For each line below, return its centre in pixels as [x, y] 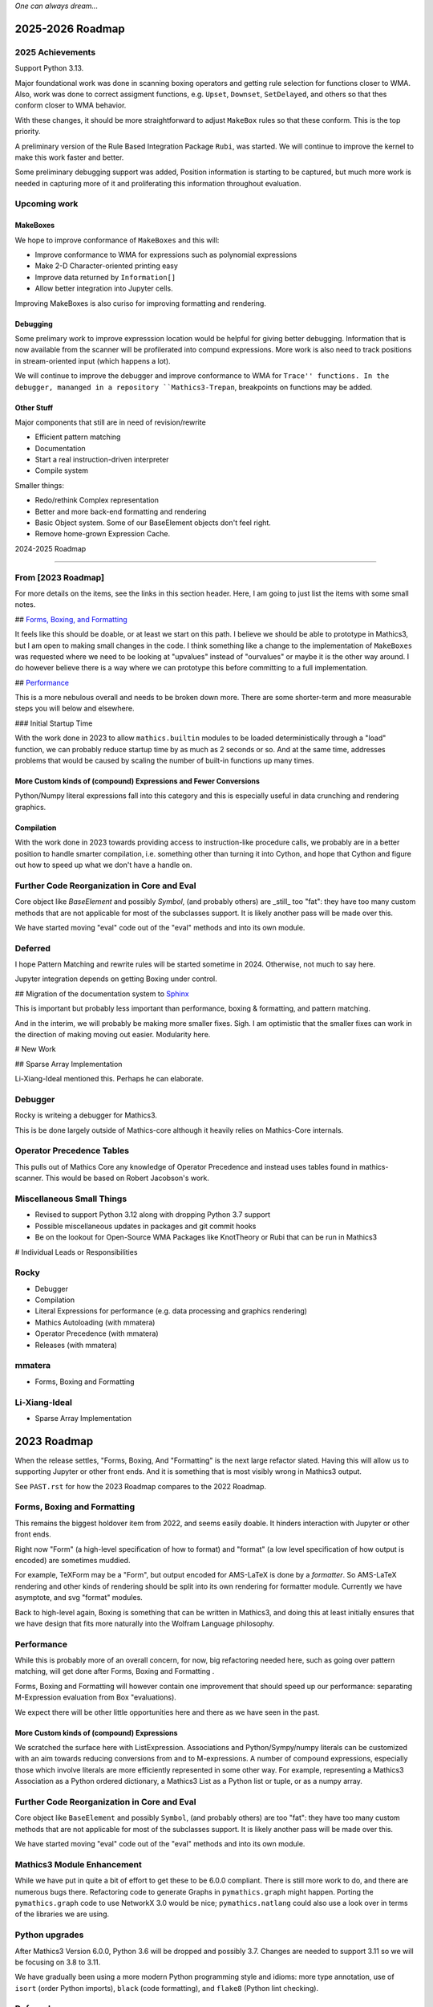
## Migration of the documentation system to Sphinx [102, 993]
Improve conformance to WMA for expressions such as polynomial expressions [166, 255]
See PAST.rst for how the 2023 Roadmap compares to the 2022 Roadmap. [141, 1486]
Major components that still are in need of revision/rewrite [110, 422]
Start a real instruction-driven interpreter [102, 460]
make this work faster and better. [69, 157]
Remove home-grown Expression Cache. [103, 534]
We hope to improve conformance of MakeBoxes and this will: [117, 240]
